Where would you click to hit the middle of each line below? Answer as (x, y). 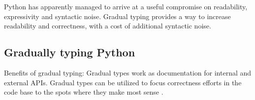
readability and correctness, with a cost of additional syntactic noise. (108, 26)
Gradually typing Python (70, 52)
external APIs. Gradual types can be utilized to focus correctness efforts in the (123, 82)
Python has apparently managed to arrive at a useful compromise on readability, (126, 6)
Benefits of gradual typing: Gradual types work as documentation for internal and (128, 72)
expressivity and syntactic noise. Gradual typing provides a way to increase (117, 16)
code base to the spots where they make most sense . (84, 92)
